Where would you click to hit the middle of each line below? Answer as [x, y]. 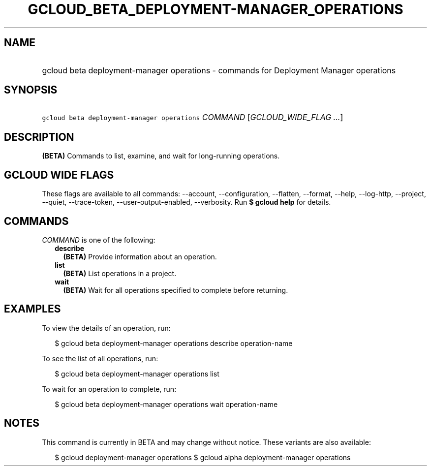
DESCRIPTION [39, 137]
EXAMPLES [32, 309]
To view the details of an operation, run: [106, 328]
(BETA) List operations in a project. [120, 273]
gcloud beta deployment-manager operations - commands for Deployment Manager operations [219, 70]
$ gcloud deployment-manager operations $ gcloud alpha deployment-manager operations [203, 457]
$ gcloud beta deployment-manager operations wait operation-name [166, 404]
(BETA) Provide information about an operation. [140, 256]
